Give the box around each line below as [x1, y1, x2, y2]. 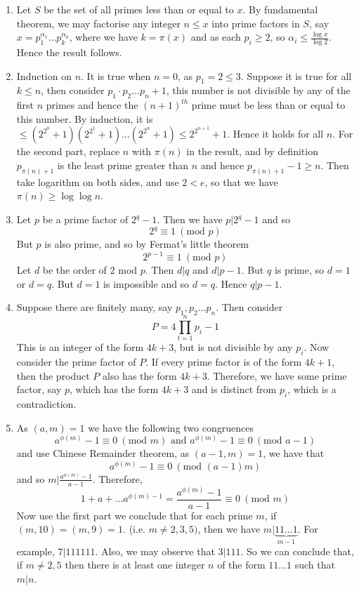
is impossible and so [103, 276, 190, 291]
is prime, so [274, 263, 325, 277]
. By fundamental [242, 2, 318, 16]
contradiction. [16, 397, 77, 411]
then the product [16, 368, 90, 383]
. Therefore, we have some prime [207, 368, 347, 383]
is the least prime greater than [57, 157, 189, 172]
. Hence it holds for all [227, 126, 324, 141]
